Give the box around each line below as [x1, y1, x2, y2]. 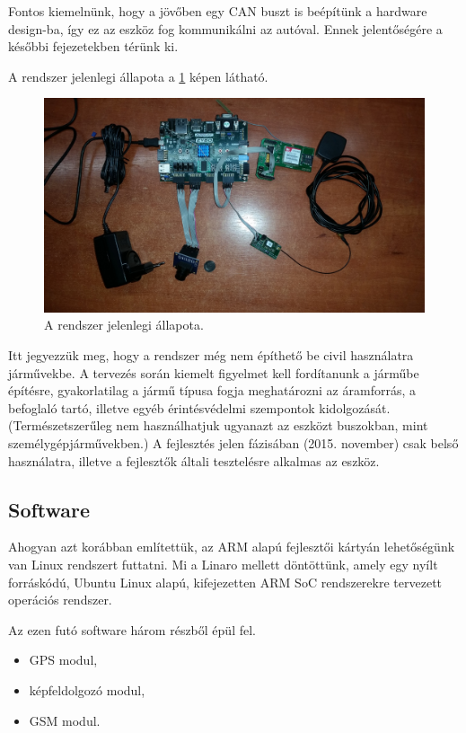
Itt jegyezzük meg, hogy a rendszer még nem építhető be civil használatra [8, 346, 414, 365]
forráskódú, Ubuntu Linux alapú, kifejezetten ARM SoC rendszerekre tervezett [8, 572, 443, 591]
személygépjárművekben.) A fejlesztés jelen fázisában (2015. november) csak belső [8, 434, 459, 453]
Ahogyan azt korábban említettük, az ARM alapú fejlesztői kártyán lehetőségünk [8, 537, 455, 556]
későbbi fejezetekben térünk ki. [8, 37, 179, 56]
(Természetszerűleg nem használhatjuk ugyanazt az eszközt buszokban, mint [8, 416, 428, 435]
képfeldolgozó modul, [29, 680, 145, 699]
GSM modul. [29, 711, 101, 729]
